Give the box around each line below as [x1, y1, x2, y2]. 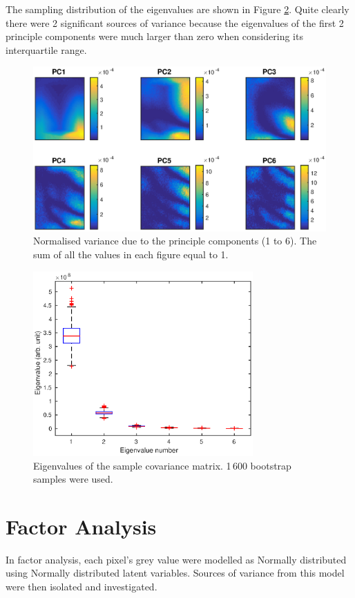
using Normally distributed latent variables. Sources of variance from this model [6, 566, 345, 580]
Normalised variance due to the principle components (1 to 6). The [33, 233, 317, 248]
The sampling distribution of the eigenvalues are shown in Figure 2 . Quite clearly [6, 2, 349, 16]
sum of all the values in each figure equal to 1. [33, 247, 229, 262]
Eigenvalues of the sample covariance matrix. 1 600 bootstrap [33, 458, 291, 472]
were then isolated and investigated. [6, 579, 157, 594]
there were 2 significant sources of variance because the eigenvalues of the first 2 [6, 15, 344, 30]
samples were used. [33, 472, 113, 486]
